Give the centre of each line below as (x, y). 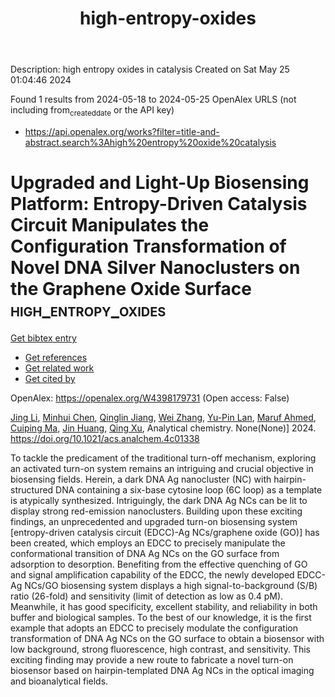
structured (32, 489)
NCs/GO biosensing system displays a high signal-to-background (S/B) (171, 585)
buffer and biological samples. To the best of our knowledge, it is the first (161, 617)
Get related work (59, 368)
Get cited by (50, 378)
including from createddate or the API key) (92, 111)
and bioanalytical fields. (59, 681)
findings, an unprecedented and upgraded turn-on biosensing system (154, 521)
